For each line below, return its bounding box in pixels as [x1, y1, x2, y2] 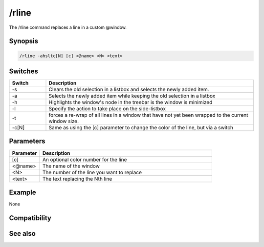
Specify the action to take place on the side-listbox [48, 105, 166, 112]
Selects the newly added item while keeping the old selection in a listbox [48, 93, 216, 100]
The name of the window [42, 163, 100, 169]
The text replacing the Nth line [42, 175, 112, 182]
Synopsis [9, 37, 39, 45]
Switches [9, 67, 39, 75]
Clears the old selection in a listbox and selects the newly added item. [48, 86, 210, 93]
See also [9, 229, 36, 238]
